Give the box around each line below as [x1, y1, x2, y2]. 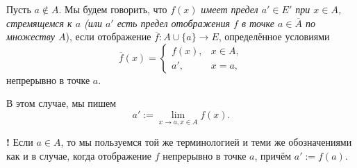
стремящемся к [6, 15, 72, 30]
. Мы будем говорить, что [58, 2, 167, 16]
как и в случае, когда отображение [6, 148, 152, 162]
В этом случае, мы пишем [6, 96, 117, 110]
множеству [6, 29, 56, 44]
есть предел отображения [117, 15, 231, 30]
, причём [254, 148, 292, 162]
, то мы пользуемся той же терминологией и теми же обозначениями [60, 135, 352, 149]
